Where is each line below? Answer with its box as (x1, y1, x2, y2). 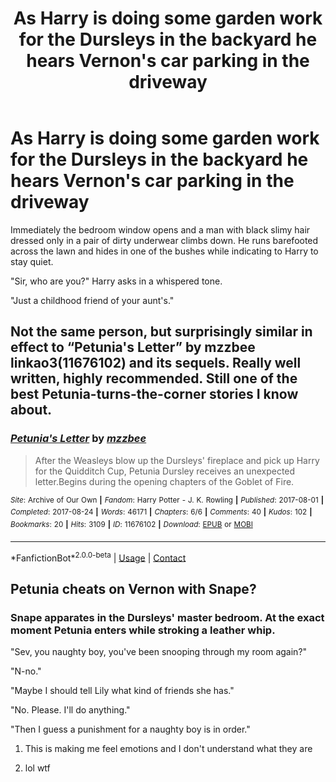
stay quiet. (10, 255, 54, 267)
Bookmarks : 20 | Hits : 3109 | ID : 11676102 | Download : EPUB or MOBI (10, 519, 253, 529)
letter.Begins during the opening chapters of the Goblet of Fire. (34, 475, 295, 487)
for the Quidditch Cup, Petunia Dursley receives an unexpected (34, 465, 296, 477)
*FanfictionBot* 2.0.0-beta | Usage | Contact (10, 550, 187, 564)
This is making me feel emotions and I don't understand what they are (24, 742, 313, 754)
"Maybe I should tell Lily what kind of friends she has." (10, 684, 235, 696)
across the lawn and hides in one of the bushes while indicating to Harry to (10, 245, 319, 257)
